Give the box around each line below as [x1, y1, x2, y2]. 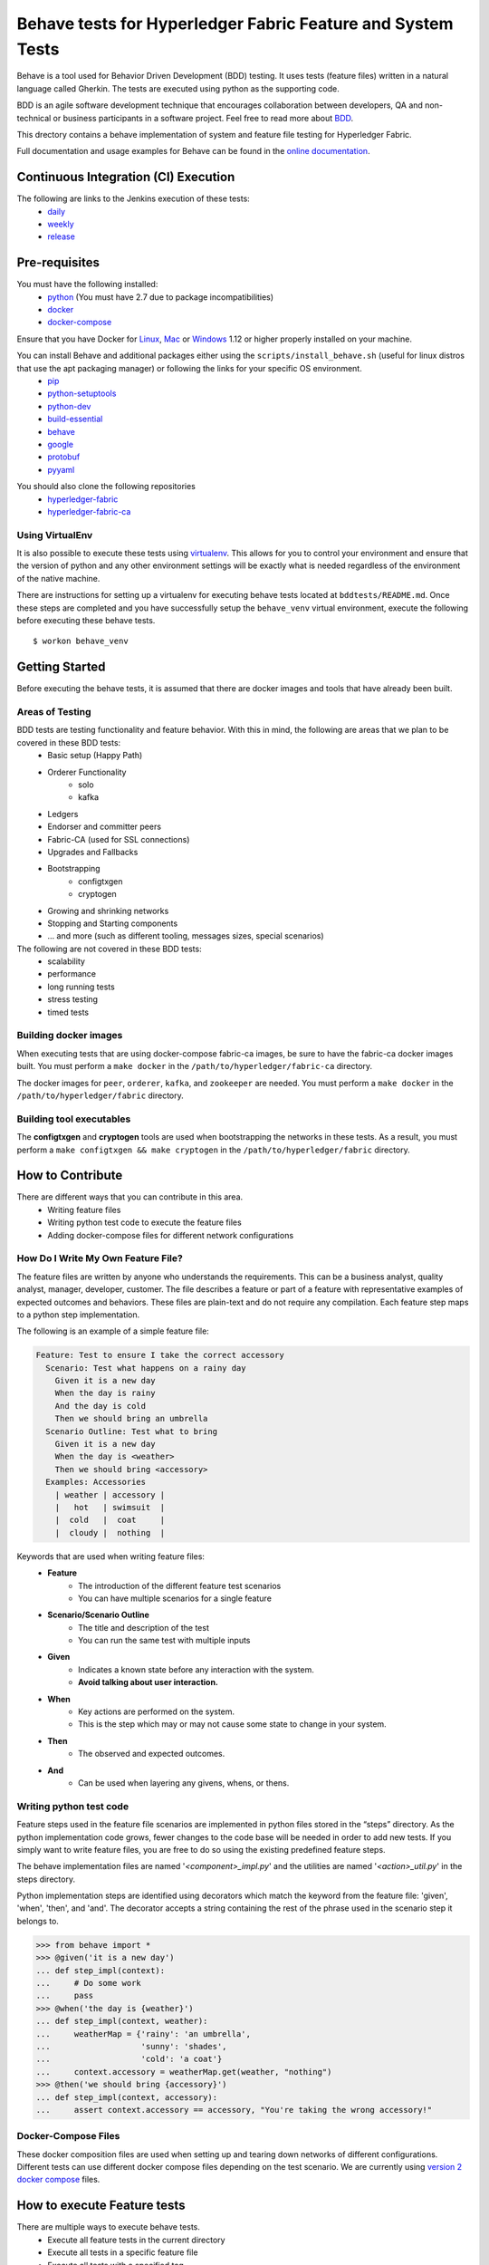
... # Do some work [35, 1978, 142, 1988]
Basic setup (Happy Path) [47, 750, 143, 761]
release [47, 231, 76, 242]
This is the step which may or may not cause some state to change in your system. [78, 1719, 387, 1730]
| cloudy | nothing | [54, 1528, 166, 1537]
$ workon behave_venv [33, 636, 129, 647]
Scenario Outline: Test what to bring [45, 1426, 217, 1436]
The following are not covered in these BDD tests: [16, 943, 203, 954]
